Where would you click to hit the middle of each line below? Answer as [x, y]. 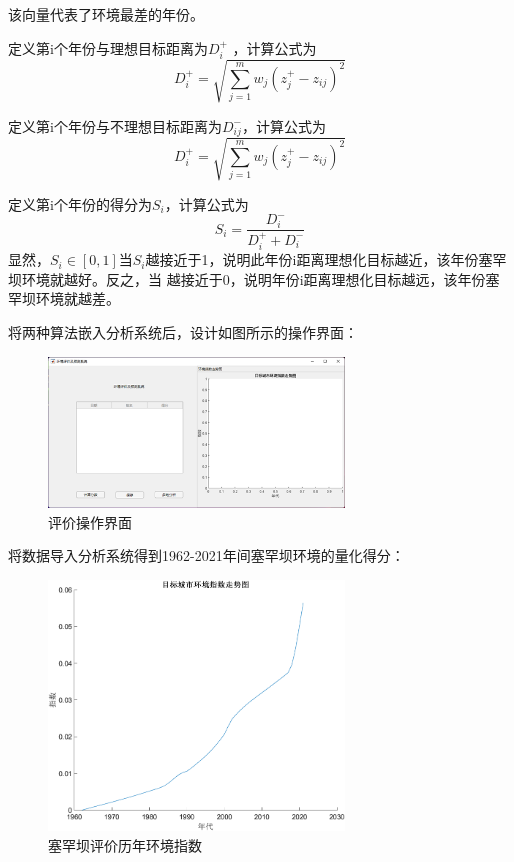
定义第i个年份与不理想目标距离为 [115, 125]
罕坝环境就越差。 [64, 298]
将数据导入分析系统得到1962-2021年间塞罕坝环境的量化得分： [206, 555]
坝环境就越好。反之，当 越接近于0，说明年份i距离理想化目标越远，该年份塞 [254, 278]
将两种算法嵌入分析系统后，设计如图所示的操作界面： [183, 332]
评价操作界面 [90, 521]
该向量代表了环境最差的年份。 [106, 14]
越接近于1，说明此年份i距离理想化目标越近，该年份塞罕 [326, 259]
